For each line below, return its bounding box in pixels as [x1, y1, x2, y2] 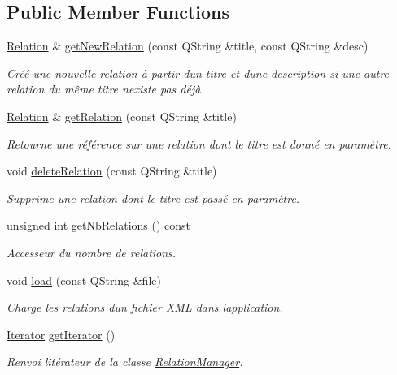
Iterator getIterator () [7, 325, 116, 343]
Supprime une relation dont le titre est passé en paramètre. [7, 189, 300, 206]
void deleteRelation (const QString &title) [7, 162, 217, 179]
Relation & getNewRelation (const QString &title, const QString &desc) [7, 37, 369, 54]
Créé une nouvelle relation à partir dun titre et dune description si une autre [7, 64, 390, 81]
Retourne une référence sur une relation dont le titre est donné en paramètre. [7, 135, 391, 152]
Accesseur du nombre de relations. [7, 244, 177, 261]
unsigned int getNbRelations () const [7, 217, 191, 234]
